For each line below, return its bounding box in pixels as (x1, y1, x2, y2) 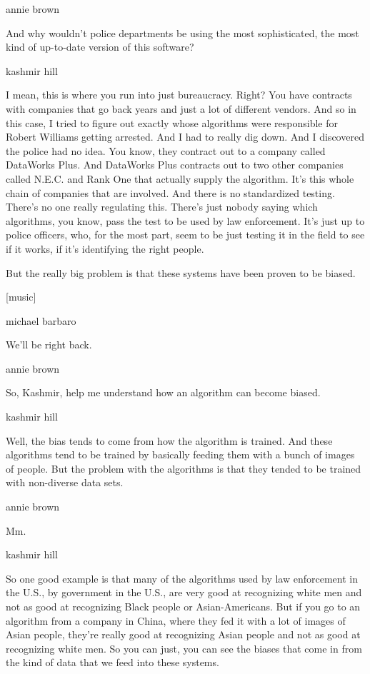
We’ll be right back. (6, 337, 92, 352)
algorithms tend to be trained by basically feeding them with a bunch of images (6, 447, 355, 462)
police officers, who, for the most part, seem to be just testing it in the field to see (6, 227, 365, 242)
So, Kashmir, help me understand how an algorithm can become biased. (6, 385, 321, 400)
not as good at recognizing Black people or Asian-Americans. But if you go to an (6, 599, 361, 613)
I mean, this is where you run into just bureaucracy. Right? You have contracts (6, 87, 352, 102)
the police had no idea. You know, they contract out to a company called (6, 143, 326, 158)
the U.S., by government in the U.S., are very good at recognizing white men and (6, 585, 362, 600)
